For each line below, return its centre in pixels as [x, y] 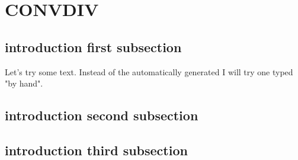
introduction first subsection [93, 47]
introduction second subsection [102, 115]
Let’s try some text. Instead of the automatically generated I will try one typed [149, 71]
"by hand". [24, 83]
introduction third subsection [96, 150]
